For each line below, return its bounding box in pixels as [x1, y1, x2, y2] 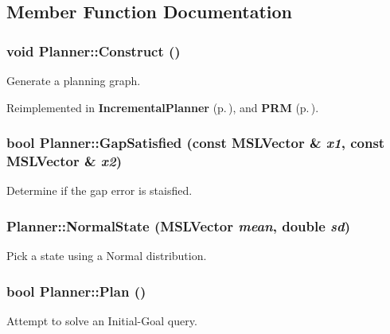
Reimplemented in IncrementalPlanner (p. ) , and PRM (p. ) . [6, 99, 319, 115]
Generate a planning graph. [6, 72, 141, 88]
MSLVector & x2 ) [6, 151, 123, 171]
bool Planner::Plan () [6, 281, 146, 301]
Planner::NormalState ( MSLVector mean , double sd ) [6, 216, 351, 235]
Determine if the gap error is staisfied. [6, 182, 193, 199]
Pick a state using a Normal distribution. [6, 247, 207, 264]
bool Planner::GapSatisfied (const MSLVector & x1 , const [6, 133, 385, 153]
